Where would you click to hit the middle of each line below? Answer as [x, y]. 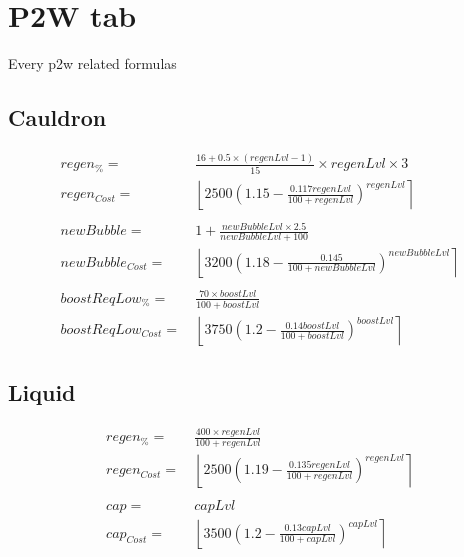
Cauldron [57, 117]
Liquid [42, 391]
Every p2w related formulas [92, 63]
